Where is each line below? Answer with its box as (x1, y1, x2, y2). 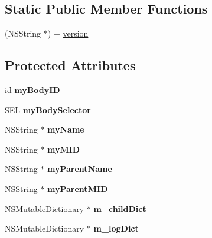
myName (47, 123, 84, 135)
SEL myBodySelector (5, 103, 91, 115)
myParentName (47, 163, 112, 175)
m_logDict (93, 222, 139, 234)
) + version (47, 27, 89, 39)
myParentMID (47, 182, 108, 194)
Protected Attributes (5, 56, 136, 74)
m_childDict (93, 202, 146, 214)
